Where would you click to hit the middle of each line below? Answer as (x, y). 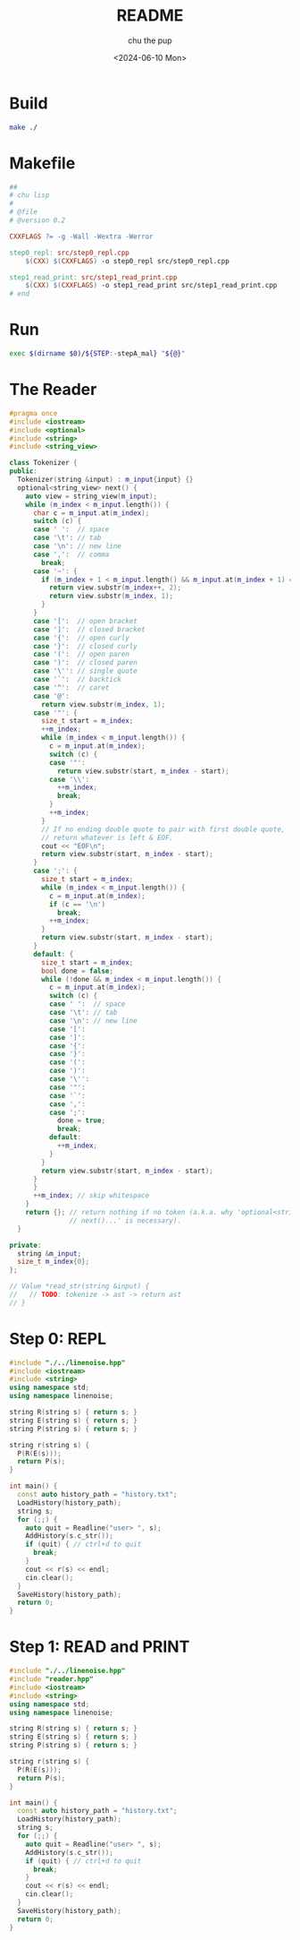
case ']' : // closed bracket (89, 629)
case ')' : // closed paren (85, 663)
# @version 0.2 (37, 220)
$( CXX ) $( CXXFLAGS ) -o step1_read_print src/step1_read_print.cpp (151, 286)
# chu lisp (29, 195)
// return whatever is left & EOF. (108, 837)
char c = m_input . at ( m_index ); (91, 513)
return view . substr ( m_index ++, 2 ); (115, 588)
